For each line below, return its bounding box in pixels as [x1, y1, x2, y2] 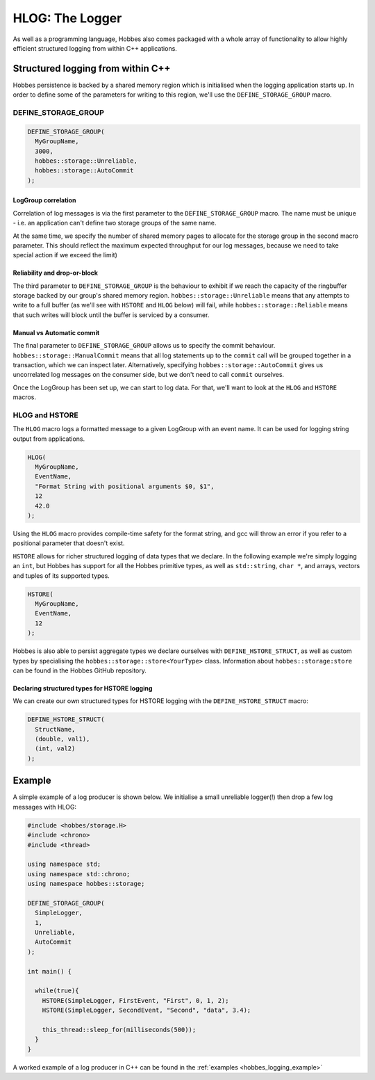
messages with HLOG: [12, 803, 76, 811]
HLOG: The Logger [12, 10, 122, 26]
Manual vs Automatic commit [12, 328, 100, 337]
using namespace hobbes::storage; [27, 880, 145, 888]
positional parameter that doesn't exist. [12, 539, 125, 547]
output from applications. [12, 435, 85, 443]
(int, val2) [35, 745, 76, 752]
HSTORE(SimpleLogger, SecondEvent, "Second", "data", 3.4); [42, 1006, 251, 1015]
